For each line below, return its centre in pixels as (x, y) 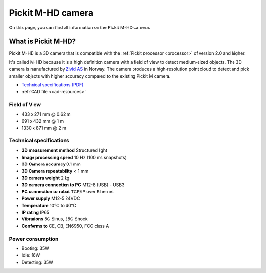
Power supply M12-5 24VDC (51, 198)
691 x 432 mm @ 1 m (43, 121)
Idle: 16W (31, 255)
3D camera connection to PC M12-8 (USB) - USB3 (73, 185)
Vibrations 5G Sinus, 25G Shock (55, 219)
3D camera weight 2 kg (46, 178)
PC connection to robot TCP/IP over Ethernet (68, 191)
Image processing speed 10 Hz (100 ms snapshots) (74, 157)
